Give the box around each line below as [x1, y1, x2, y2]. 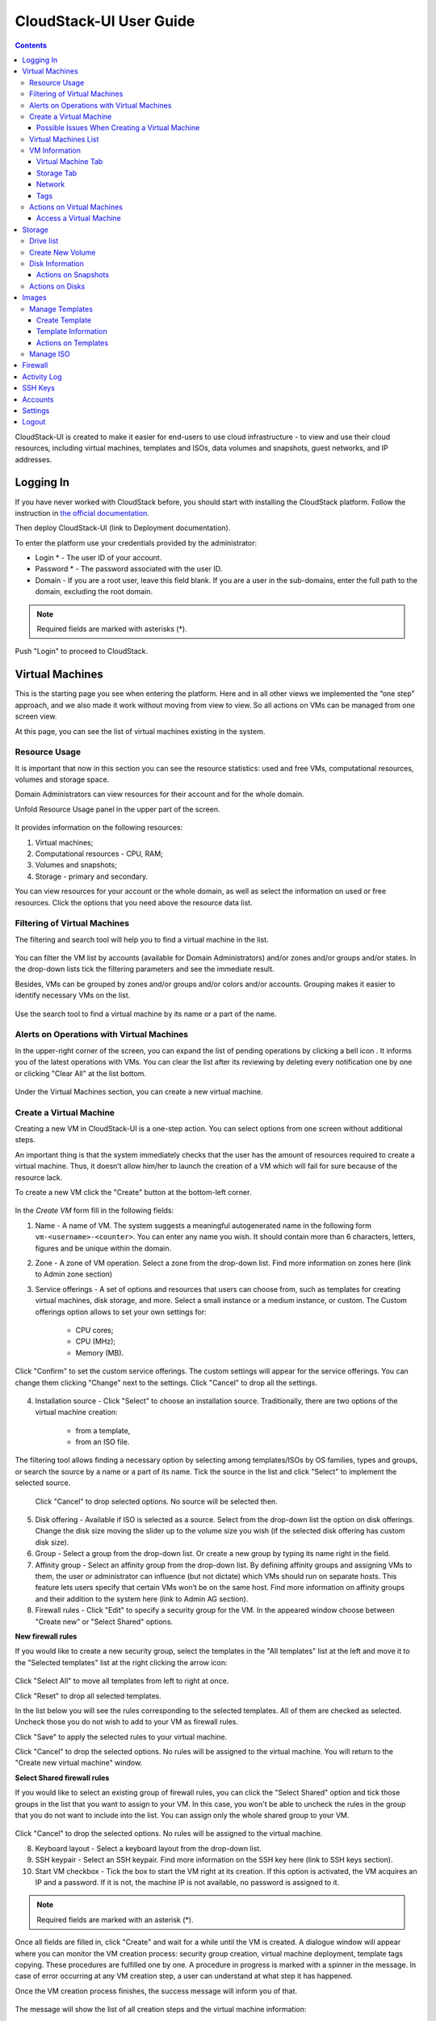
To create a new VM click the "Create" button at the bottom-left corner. [15, 1188, 252, 1197]
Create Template [36, 315, 92, 325]
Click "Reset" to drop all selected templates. [15, 1690, 161, 1701]
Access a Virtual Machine [36, 213, 121, 223]
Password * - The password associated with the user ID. [35, 564, 223, 574]
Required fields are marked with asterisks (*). [36, 624, 187, 634]
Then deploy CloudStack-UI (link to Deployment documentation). [15, 523, 231, 533]
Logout [22, 417, 46, 427]
